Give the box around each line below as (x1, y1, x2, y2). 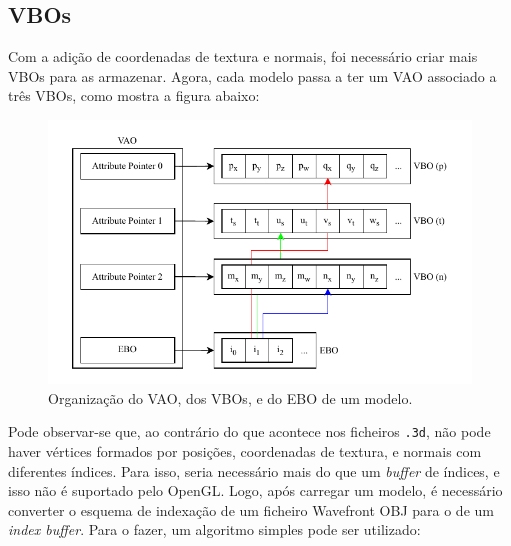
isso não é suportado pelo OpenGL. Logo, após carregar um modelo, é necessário (8, 480, 503, 501)
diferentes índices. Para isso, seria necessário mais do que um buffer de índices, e (8, 460, 500, 481)
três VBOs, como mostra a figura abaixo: (8, 85, 260, 106)
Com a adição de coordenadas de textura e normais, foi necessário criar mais (8, 46, 478, 67)
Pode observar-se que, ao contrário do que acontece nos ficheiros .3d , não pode (8, 421, 491, 442)
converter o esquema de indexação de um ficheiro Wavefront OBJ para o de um (8, 499, 494, 520)
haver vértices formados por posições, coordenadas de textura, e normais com (8, 441, 482, 462)
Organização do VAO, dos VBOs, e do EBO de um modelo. (48, 387, 413, 408)
